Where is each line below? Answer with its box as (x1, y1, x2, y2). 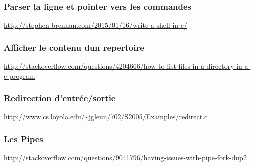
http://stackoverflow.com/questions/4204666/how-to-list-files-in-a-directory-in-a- (4, 61, 251, 71)
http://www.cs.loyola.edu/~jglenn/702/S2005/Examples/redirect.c (4, 111, 208, 122)
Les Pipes (4, 132, 43, 145)
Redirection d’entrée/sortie (4, 92, 116, 104)
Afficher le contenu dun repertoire (4, 41, 144, 53)
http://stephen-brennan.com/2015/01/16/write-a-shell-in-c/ (4, 20, 187, 30)
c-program (4, 70, 35, 81)
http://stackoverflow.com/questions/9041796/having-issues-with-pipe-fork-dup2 (4, 152, 247, 163)
